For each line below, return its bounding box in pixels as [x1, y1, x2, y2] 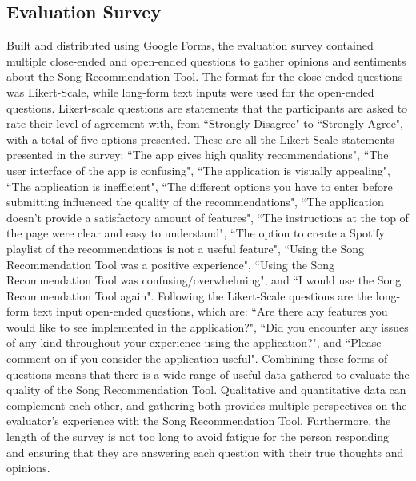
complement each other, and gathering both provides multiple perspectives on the [6, 396, 407, 413]
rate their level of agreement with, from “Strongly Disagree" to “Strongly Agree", [6, 115, 403, 132]
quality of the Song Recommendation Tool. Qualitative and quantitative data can [6, 381, 406, 398]
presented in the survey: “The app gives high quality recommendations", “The [6, 146, 389, 163]
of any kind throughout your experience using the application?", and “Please [6, 334, 382, 351]
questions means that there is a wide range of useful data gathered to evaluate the [6, 365, 410, 382]
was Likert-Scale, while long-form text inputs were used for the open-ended [6, 83, 374, 100]
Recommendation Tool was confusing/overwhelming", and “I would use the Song [6, 272, 402, 288]
